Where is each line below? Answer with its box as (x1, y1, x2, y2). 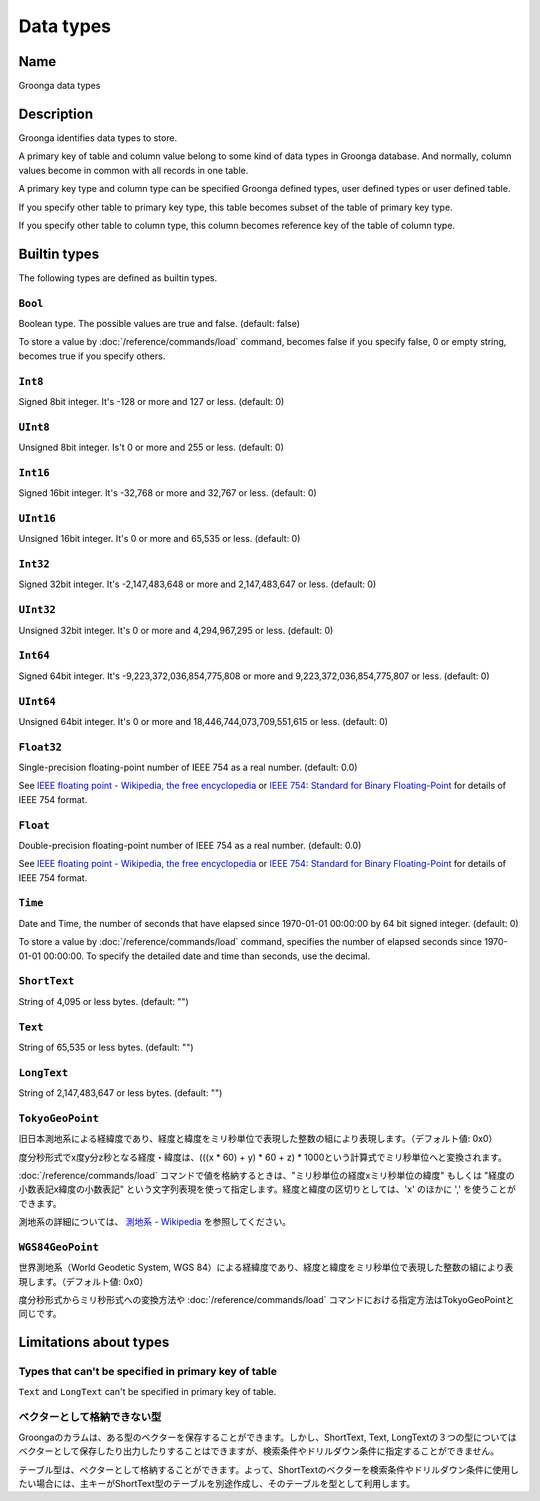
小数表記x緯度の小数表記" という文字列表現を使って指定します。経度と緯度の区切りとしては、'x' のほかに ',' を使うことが (18, 1183, 517, 1195)
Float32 (18, 740, 62, 754)
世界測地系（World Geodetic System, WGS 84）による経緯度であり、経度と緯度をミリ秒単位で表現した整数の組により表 (18, 1261, 514, 1274)
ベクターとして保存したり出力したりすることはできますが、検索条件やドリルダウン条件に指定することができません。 (18, 1445, 500, 1457)
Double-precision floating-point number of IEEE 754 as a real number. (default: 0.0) (18, 839, 362, 851)
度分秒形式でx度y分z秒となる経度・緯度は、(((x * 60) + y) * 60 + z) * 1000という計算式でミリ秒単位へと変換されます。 (18, 1151, 507, 1163)
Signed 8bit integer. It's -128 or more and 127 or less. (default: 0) (18, 395, 285, 407)
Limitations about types (18, 1334, 170, 1351)
